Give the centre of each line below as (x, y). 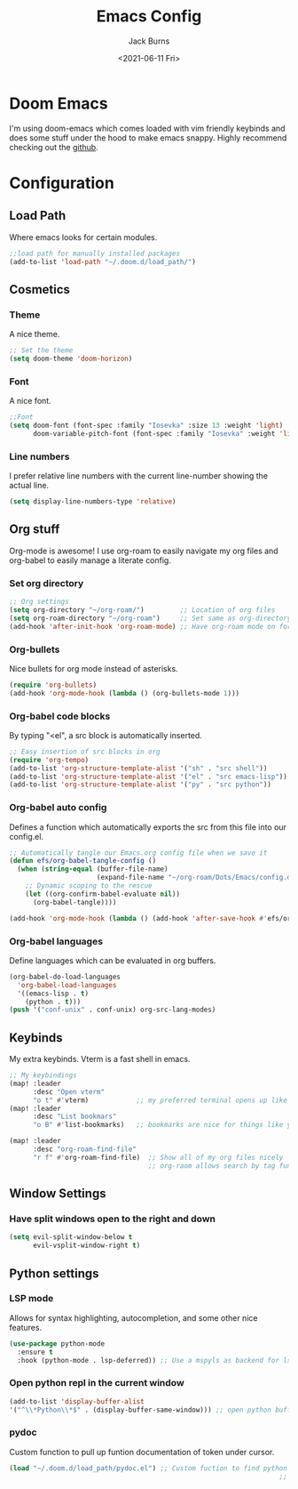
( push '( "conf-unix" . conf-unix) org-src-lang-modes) (113, 1010)
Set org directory (47, 583)
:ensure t (35, 1352)
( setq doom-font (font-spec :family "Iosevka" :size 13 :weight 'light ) (146, 426)
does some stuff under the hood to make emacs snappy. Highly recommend (148, 137)
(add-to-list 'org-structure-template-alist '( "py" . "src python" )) (141, 785)
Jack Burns (149, 41)
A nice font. (30, 401)
